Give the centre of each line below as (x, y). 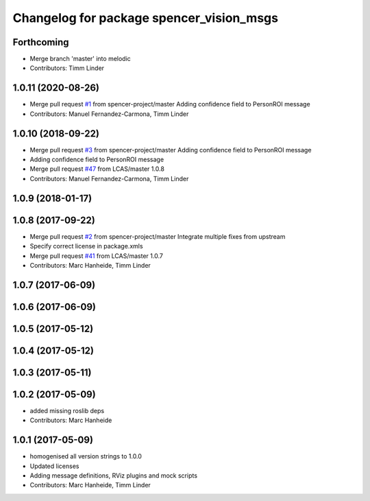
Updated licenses (54, 466)
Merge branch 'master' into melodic (81, 59)
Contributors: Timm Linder (67, 68)
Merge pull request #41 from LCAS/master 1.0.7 (97, 256)
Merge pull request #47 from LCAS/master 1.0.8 (97, 169)
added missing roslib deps (67, 410)
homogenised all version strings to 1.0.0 (86, 456)
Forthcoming (41, 42)
